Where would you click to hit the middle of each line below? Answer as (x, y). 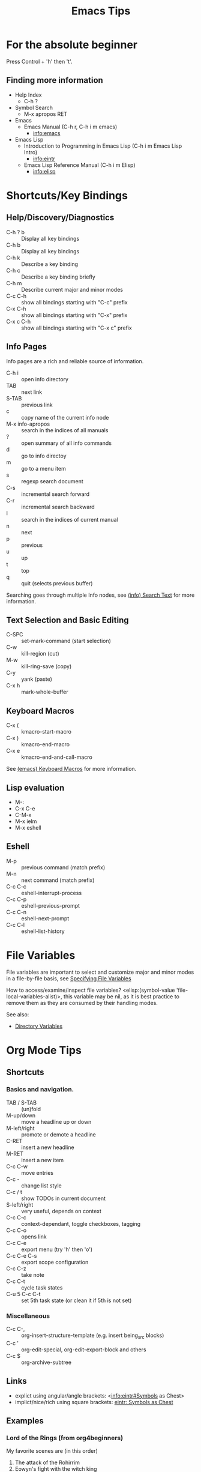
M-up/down (21, 1115)
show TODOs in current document (64, 1198)
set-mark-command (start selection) (66, 641)
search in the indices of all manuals (65, 430)
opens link (34, 1236)
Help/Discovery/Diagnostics (60, 218)
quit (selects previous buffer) (57, 583)
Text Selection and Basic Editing (67, 620)
